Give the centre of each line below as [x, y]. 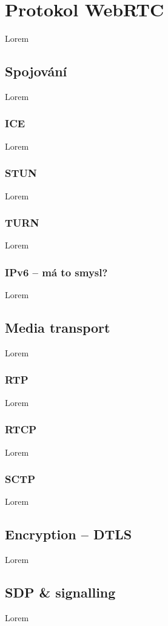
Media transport [58, 328]
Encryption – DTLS [69, 534]
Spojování [36, 71]
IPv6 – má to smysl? [56, 272]
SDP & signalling [60, 592]
